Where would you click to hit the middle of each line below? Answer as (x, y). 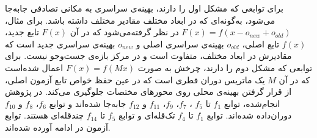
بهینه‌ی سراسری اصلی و (180, 43)
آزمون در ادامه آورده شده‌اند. (58, 127)
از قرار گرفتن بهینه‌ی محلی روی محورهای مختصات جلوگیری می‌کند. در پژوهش (148, 91)
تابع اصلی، (261, 43)
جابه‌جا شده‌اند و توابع (88, 103)
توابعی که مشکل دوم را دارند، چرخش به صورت (225, 67)
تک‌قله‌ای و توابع (147, 115)
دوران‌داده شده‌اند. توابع (249, 115)
